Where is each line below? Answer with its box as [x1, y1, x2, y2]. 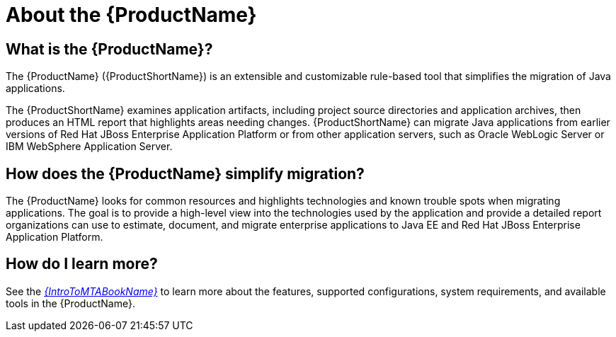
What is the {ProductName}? [6, 40, 213, 58]
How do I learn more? [6, 255, 158, 273]
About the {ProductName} [6, 3, 257, 27]
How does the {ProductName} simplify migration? [6, 164, 365, 183]
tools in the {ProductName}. [6, 297, 135, 309]
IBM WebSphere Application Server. [6, 140, 173, 153]
